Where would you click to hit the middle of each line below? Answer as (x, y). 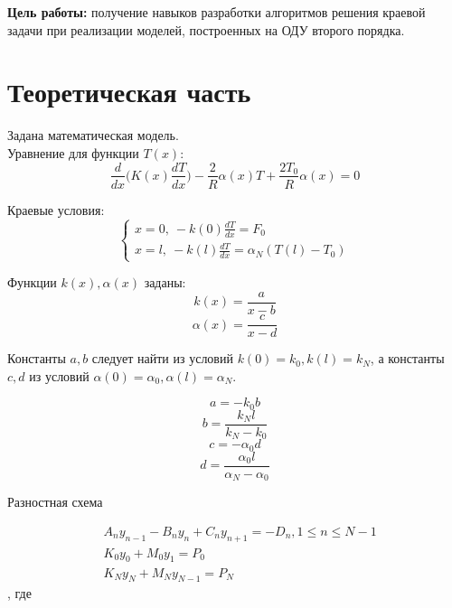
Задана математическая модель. (93, 135)
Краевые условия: (56, 209)
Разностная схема (55, 502)
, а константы (407, 358)
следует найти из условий (162, 358)
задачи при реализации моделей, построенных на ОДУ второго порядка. (206, 29)
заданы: (165, 282)
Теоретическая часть (129, 92)
